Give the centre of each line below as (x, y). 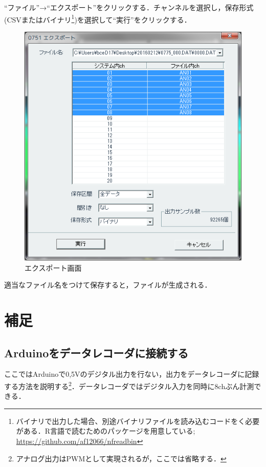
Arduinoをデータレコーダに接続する (96, 352)
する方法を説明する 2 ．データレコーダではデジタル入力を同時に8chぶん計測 (129, 385)
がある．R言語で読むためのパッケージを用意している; (106, 431)
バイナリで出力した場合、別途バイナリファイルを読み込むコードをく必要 (138, 421)
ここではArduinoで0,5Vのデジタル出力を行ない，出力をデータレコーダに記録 (132, 374)
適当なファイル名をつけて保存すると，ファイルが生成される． (108, 285)
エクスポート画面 (53, 267)
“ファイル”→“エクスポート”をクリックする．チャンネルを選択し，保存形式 (129, 7)
